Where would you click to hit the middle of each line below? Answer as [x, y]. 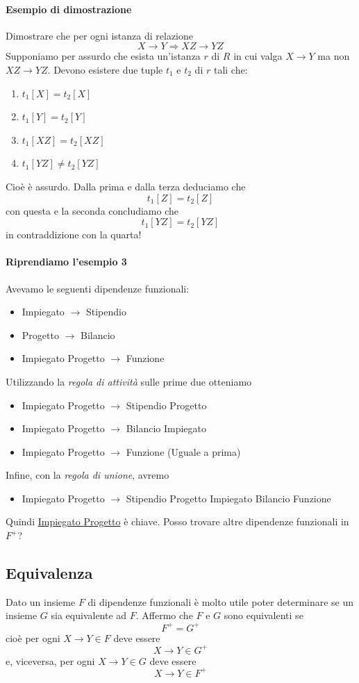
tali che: [231, 69]
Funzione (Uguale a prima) [183, 451]
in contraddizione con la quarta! [74, 234]
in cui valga [258, 56]
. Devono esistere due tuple [105, 69]
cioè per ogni [33, 637]
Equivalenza [49, 573]
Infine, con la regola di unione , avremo [87, 475]
